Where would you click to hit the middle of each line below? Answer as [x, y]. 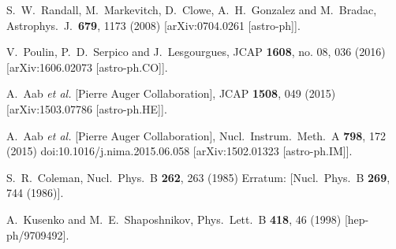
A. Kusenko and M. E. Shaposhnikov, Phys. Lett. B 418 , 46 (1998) [174, 219]
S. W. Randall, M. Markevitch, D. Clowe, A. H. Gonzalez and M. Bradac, [192, 9]
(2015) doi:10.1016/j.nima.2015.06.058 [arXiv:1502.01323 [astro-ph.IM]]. [179, 151]
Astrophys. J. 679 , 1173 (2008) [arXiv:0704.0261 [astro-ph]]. [153, 25]
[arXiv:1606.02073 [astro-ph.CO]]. [87, 67]
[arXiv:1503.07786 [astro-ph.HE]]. [87, 108]
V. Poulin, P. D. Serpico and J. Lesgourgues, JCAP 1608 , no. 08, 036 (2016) [196, 52]
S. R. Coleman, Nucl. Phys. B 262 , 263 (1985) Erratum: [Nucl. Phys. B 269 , [198, 177]
